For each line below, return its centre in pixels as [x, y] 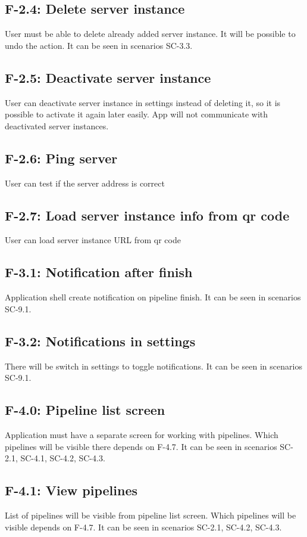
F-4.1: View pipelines [71, 490]
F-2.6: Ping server [61, 158]
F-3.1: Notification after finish [99, 272]
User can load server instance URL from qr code [93, 240]
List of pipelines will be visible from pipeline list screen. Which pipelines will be [151, 515]
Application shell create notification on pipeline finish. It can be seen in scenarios [153, 297]
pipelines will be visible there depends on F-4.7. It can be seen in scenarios [141, 446]
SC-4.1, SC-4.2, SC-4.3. [63, 458]
